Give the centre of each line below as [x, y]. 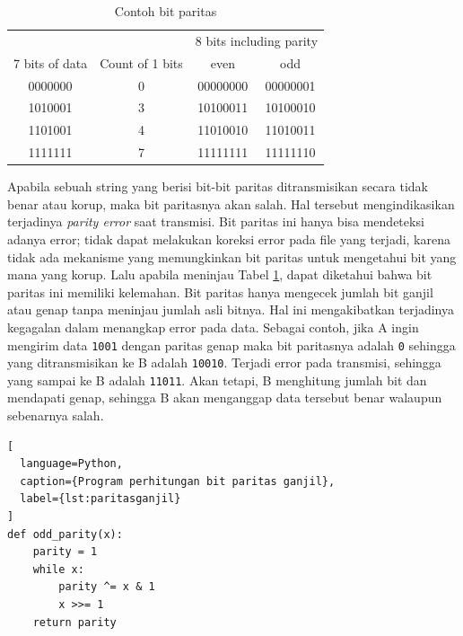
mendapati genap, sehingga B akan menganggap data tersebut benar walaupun [225, 397]
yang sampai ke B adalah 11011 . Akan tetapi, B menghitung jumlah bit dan [217, 380]
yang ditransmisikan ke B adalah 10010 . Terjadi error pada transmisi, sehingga [224, 362]
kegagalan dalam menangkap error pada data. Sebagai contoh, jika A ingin [213, 327]
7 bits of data [51, 62]
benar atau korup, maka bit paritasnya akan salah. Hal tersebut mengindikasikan [231, 203]
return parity [74, 622]
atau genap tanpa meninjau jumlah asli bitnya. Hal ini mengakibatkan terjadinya [231, 309]
